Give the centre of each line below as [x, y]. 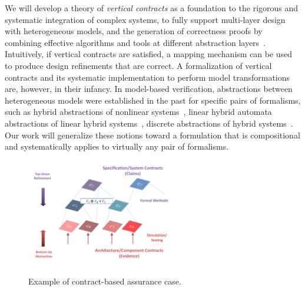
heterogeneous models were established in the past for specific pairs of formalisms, [153, 100]
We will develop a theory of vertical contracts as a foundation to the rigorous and [152, 8]
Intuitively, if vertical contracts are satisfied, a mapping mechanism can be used [149, 54]
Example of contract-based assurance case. [105, 281]
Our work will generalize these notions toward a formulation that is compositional [152, 135]
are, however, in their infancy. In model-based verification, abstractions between [149, 89]
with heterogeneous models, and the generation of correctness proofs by [134, 31]
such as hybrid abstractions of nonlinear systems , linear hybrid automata [138, 112]
